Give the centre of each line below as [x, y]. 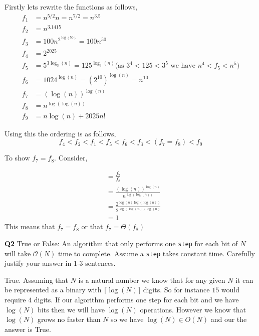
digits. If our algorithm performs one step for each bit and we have [136, 299]
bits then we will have [71, 309]
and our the [229, 319]
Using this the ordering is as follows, [60, 133]
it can [244, 280]
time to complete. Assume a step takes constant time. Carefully [156, 253]
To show [17, 158]
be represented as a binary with [53, 290]
